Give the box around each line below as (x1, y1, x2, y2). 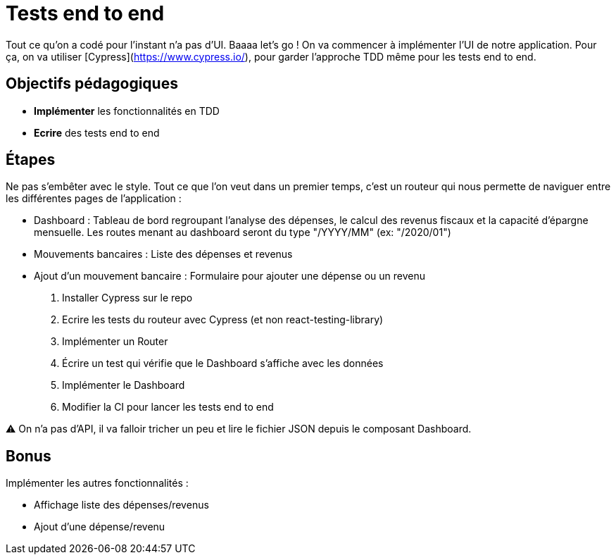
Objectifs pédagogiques (6, 75, 178, 93)
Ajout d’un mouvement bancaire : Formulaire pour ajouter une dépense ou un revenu (34, 270, 425, 282)
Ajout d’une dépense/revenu (34, 521, 165, 533)
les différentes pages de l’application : (6, 192, 182, 205)
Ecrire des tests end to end (34, 126, 160, 139)
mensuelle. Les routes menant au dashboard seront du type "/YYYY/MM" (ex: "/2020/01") (34, 226, 451, 239)
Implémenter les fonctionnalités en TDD (34, 104, 220, 117)
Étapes (6, 151, 56, 169)
